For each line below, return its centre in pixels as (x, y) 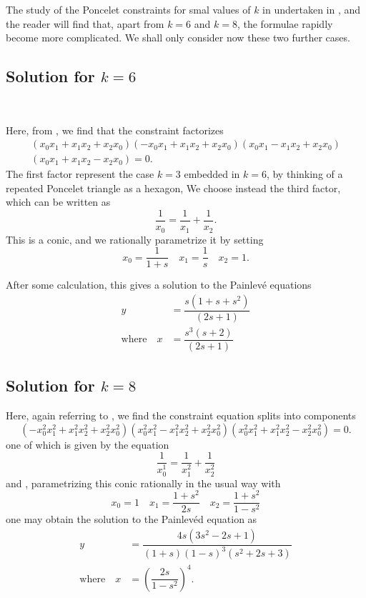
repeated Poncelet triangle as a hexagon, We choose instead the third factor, (173, 188)
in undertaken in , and (312, 9)
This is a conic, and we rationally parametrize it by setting (135, 239)
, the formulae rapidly (285, 23)
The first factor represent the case (80, 174)
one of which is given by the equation (88, 444)
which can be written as (58, 202)
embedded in (212, 174)
